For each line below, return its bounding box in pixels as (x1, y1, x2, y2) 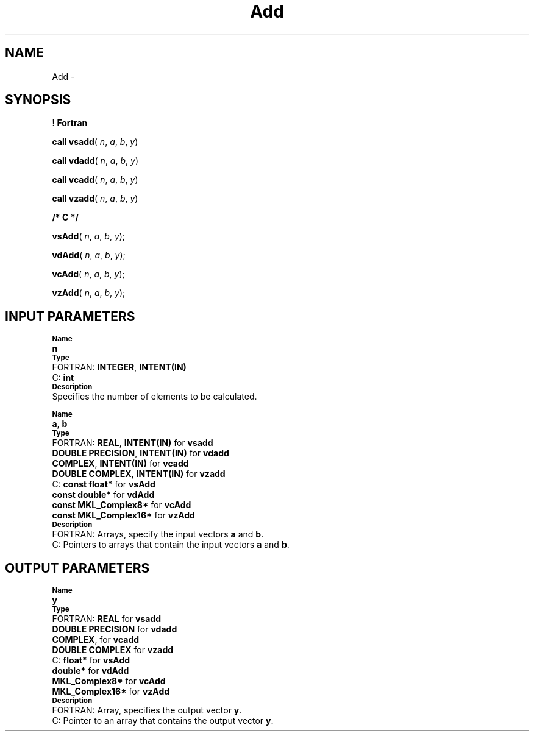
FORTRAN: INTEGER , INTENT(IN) (52, 362, 187, 373)
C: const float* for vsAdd (52, 479, 155, 490)
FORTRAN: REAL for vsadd (52, 614, 162, 625)
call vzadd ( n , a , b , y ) (52, 193, 138, 204)
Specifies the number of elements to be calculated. (52, 391, 257, 402)
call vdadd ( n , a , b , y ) (52, 155, 138, 166)
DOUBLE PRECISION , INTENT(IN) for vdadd (52, 448, 229, 459)
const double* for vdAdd (52, 489, 155, 500)
